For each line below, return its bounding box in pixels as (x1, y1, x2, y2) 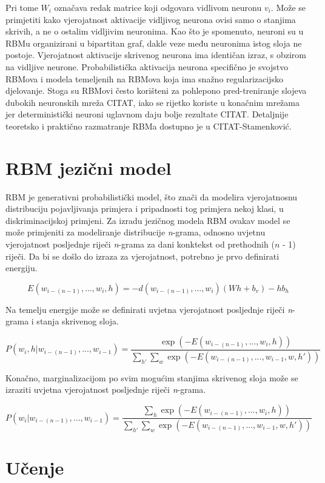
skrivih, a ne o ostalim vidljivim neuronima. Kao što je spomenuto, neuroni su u (5, 25, 304, 38)
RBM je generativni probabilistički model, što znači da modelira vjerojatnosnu (5, 190, 298, 203)
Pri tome (5, 1, 38, 13)
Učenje (5, 455, 64, 480)
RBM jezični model (5, 155, 172, 180)
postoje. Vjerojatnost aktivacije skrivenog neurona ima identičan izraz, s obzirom (5, 48, 306, 61)
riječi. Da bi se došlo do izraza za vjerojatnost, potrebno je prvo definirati (5, 249, 280, 262)
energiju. (5, 261, 38, 274)
